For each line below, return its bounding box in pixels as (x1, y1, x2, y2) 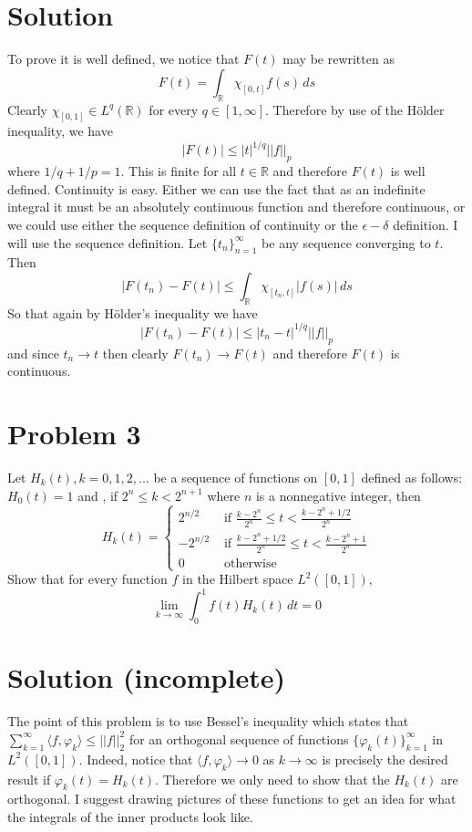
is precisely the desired (322, 749, 448, 768)
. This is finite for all (120, 161, 237, 181)
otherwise (223, 557, 277, 571)
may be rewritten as (282, 49, 395, 68)
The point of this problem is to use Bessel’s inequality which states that (7, 712, 409, 731)
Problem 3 (7, 415, 141, 452)
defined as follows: (361, 468, 463, 487)
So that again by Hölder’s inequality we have (7, 303, 258, 322)
